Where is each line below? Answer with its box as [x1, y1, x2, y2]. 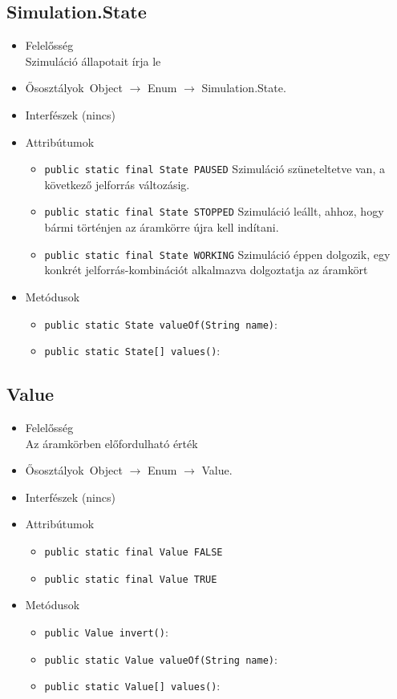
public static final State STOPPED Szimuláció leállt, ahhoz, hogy [44, 203, 384, 220]
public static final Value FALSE [44, 547, 223, 558]
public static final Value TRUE [44, 573, 217, 585]
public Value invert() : [44, 623, 168, 640]
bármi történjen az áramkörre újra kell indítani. [44, 219, 279, 236]
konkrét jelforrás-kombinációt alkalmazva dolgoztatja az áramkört [44, 261, 368, 278]
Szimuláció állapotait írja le [25, 52, 161, 69]
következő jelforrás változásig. [44, 176, 190, 192]
